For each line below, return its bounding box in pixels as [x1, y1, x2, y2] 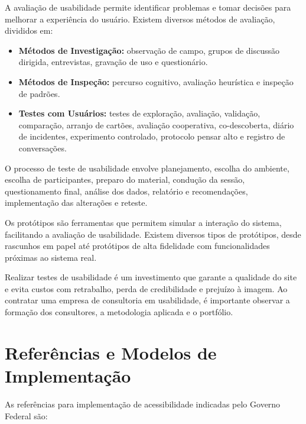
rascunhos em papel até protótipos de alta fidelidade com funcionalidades [5, 239, 270, 252]
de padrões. [18, 87, 60, 99]
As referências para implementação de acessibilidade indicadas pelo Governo [5, 397, 281, 410]
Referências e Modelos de [5, 340, 217, 364]
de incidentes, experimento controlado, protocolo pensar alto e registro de [18, 130, 285, 143]
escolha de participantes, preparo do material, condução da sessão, [5, 173, 245, 186]
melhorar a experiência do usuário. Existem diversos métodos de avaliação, [5, 12, 275, 25]
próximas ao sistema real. [5, 251, 97, 263]
